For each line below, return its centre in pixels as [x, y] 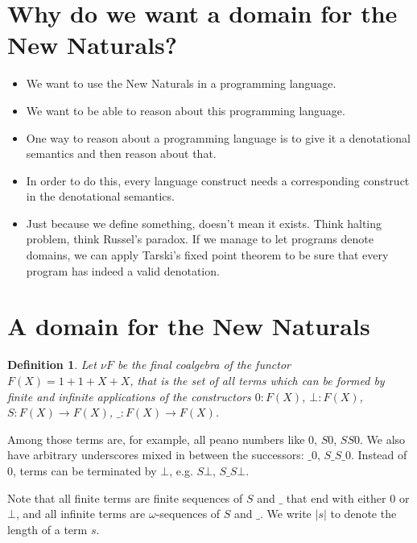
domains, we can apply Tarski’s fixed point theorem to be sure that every [207, 255]
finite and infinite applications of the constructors [129, 396]
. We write [285, 514]
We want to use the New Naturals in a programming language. [181, 83]
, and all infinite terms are [81, 514]
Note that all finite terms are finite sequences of [125, 497]
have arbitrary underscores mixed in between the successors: [156, 455]
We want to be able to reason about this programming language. [186, 110]
